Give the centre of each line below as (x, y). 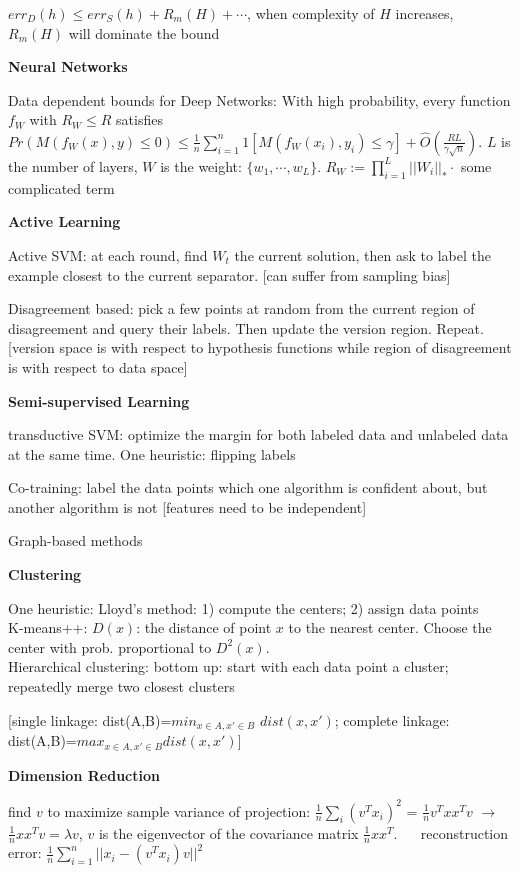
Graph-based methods (75, 540)
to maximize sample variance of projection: (179, 810)
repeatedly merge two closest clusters (121, 686)
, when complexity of (311, 13)
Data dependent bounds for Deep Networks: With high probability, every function (259, 99)
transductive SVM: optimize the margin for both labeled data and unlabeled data (258, 434)
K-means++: (48, 627)
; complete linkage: (392, 719)
